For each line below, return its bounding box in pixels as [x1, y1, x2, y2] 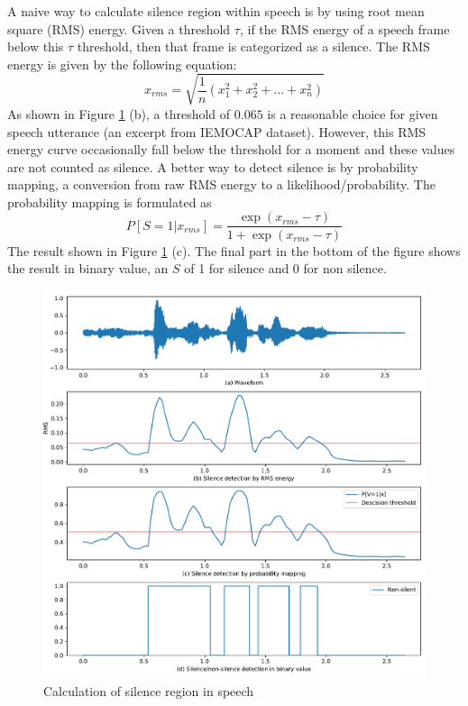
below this [7, 37, 64, 56]
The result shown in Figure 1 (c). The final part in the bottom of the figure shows [7, 241, 461, 260]
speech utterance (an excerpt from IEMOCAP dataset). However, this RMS [7, 122, 427, 141]
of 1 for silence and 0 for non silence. [184, 259, 387, 278]
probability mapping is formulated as [7, 192, 212, 211]
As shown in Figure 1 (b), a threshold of [7, 104, 231, 123]
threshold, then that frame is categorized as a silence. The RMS [77, 37, 430, 56]
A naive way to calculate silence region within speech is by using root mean [7, 2, 425, 20]
